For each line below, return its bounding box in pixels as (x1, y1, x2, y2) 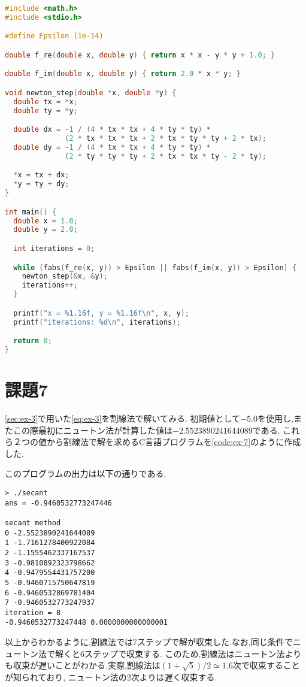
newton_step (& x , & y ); (22, 272, 108, 281)
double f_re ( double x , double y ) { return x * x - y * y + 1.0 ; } (5, 50, 275, 59)
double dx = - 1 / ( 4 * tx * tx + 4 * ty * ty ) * (13, 125, 211, 134)
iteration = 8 (5, 608, 61, 617)
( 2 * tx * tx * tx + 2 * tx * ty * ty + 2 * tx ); (65, 134, 266, 143)
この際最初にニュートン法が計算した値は (13, 423, 172, 436)
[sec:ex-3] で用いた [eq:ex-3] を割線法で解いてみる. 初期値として (5, 411, 241, 424)
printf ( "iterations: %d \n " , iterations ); (13, 317, 181, 326)
